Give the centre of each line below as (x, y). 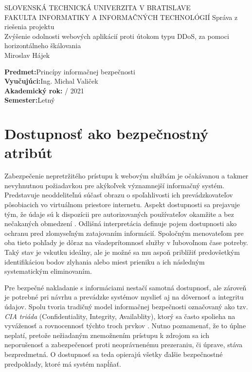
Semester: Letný (30, 100)
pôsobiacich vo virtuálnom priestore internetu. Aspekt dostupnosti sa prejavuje (122, 204)
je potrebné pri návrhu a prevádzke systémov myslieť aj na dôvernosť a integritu (124, 297)
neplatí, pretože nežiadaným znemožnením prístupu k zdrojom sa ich (107, 335)
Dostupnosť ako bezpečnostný (107, 133)
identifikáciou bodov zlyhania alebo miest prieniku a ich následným (105, 261)
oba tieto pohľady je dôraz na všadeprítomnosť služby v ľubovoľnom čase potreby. (126, 242)
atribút (28, 152)
